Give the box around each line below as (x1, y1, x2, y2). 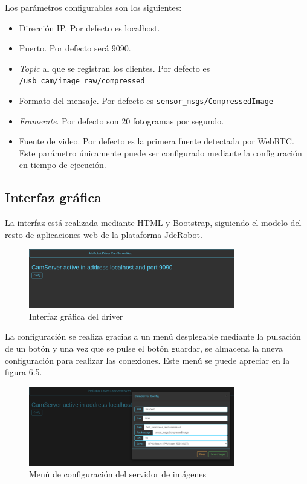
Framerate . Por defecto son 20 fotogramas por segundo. (19, 114, 224, 127)
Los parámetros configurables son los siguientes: (5, 1, 182, 13)
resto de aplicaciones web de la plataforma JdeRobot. (5, 228, 202, 240)
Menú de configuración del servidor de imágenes (29, 468, 207, 480)
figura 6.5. (5, 366, 42, 378)
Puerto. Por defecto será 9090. (19, 42, 131, 54)
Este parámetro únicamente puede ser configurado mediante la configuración (19, 146, 302, 159)
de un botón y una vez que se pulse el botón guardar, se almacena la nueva (5, 341, 283, 354)
